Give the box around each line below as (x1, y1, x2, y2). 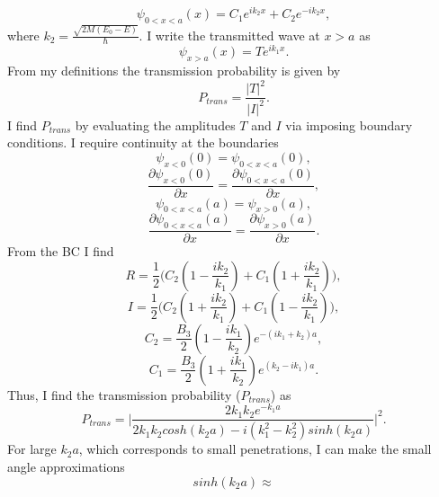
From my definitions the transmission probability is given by (7, 61, 341, 80)
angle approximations (7, 457, 125, 475)
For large (7, 439, 57, 458)
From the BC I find (7, 242, 114, 261)
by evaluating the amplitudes (75, 115, 236, 134)
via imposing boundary (285, 115, 413, 134)
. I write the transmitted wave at (139, 25, 320, 44)
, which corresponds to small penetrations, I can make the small (78, 439, 432, 458)
